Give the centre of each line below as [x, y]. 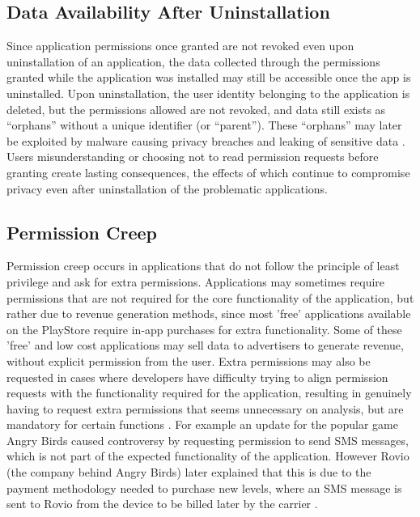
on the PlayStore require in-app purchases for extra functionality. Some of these [204, 329]
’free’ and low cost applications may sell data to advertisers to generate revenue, [205, 345]
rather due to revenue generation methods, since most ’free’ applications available [209, 314]
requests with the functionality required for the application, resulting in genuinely [209, 393]
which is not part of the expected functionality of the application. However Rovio [208, 456]
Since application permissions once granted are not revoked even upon [180, 46]
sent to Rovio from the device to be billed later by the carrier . [162, 504]
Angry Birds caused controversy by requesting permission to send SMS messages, [208, 440]
